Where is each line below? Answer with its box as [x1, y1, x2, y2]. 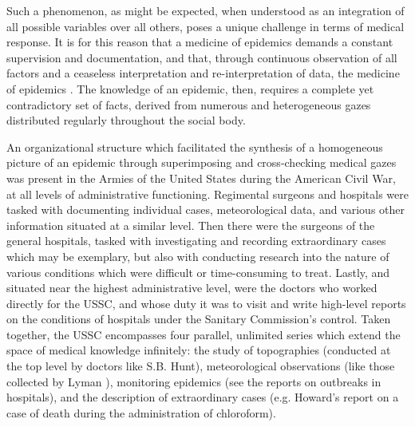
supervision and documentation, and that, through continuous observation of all [6, 49, 397, 65]
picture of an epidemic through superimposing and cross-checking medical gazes [6, 154, 397, 171]
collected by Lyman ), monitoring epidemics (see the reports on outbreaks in [6, 373, 381, 389]
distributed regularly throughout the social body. [6, 112, 246, 128]
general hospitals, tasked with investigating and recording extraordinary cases [6, 232, 386, 249]
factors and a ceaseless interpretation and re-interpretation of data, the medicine [6, 65, 400, 81]
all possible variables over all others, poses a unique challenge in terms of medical [6, 18, 405, 34]
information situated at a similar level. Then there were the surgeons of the [6, 216, 375, 233]
